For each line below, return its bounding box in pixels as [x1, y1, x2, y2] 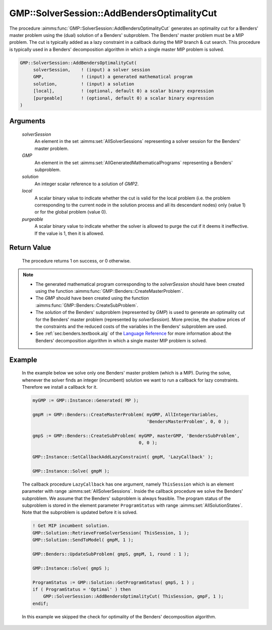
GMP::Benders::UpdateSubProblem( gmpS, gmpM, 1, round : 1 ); [32, 551, 189, 557]
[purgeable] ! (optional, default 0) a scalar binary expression [33, 95, 214, 101]
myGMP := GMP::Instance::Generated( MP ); [32, 398, 139, 403]
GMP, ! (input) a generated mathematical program [33, 74, 193, 80]
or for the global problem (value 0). [34, 209, 108, 215]
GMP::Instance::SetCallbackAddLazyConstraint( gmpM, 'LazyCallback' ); [32, 454, 214, 460]
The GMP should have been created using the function [35, 295, 149, 301]
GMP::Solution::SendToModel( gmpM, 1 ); [32, 537, 133, 543]
